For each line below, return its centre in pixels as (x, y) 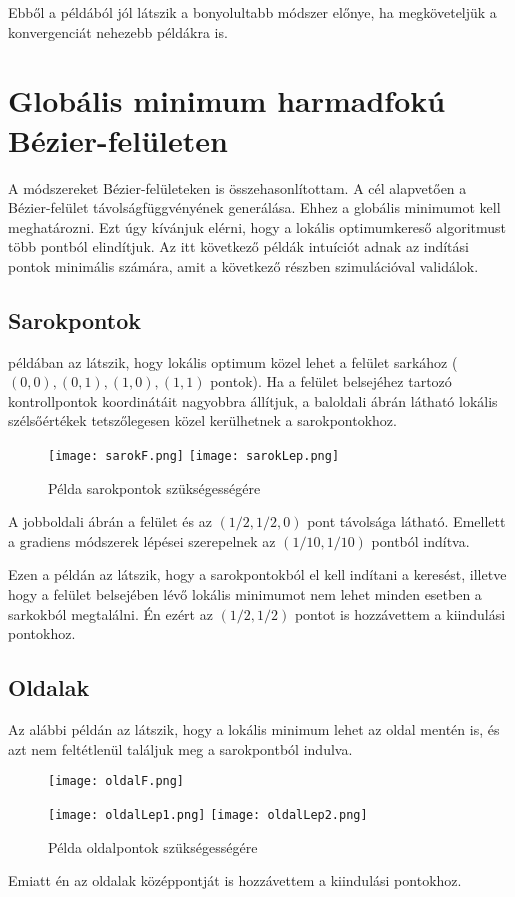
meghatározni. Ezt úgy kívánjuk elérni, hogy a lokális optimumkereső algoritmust (257, 226)
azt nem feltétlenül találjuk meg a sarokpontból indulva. (180, 748)
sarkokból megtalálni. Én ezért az (110, 613)
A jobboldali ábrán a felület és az (110, 521)
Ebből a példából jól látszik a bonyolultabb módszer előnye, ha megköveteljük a (252, 12)
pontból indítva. (420, 540)
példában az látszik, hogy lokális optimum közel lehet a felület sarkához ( (233, 361)
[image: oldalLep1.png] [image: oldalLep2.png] (208, 814)
